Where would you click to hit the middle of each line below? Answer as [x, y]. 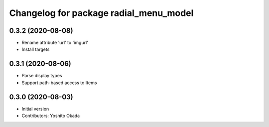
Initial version [35, 109]
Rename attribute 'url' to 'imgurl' [55, 43]
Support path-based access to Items [59, 83]
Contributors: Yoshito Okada [51, 116]
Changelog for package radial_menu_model [101, 13]
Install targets [36, 49]
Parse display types [42, 76]
